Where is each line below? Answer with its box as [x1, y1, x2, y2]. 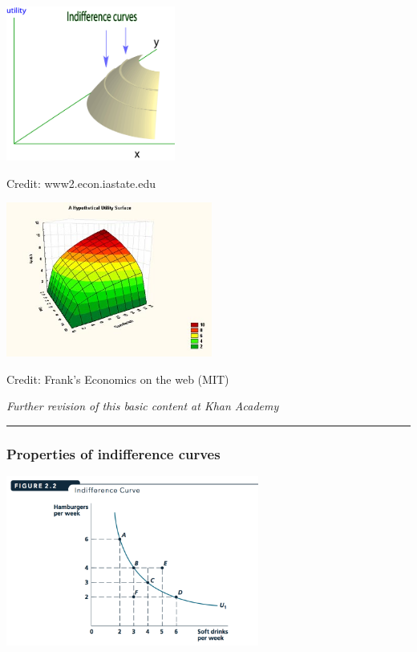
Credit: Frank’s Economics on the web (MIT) [6, 370, 229, 387]
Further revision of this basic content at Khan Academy [6, 397, 279, 414]
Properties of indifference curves [6, 443, 221, 463]
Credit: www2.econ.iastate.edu [6, 174, 156, 191]
